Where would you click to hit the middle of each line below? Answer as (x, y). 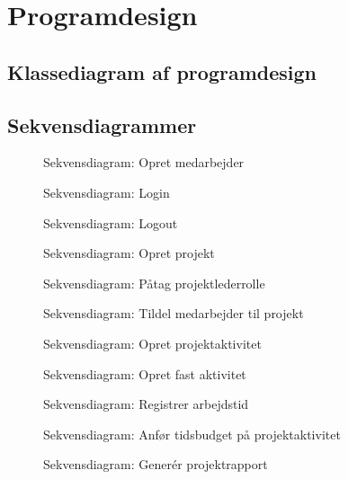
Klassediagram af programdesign (162, 71)
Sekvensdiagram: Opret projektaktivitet (152, 343)
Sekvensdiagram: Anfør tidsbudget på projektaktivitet (192, 434)
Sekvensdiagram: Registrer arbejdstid (146, 404)
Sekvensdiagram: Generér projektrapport (156, 464)
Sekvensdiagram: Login (107, 192)
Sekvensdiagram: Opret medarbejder (144, 162)
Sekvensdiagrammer (102, 124)
